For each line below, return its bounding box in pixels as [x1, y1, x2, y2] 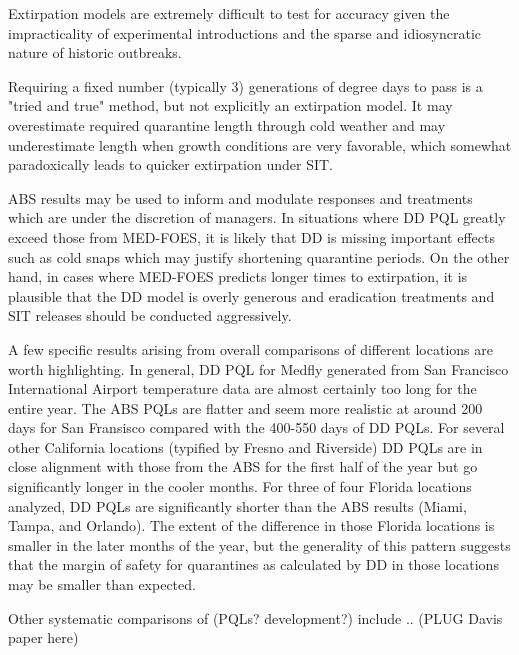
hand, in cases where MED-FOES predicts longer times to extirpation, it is [8, 266, 468, 287]
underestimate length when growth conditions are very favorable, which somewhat [8, 134, 512, 155]
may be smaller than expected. [8, 574, 196, 595]
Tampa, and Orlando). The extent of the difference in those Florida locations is [8, 515, 495, 536]
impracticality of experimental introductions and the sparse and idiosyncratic [8, 22, 482, 43]
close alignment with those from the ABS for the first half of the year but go [8, 456, 478, 477]
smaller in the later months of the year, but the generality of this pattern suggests [8, 534, 511, 555]
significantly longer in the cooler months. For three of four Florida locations [8, 476, 472, 497]
